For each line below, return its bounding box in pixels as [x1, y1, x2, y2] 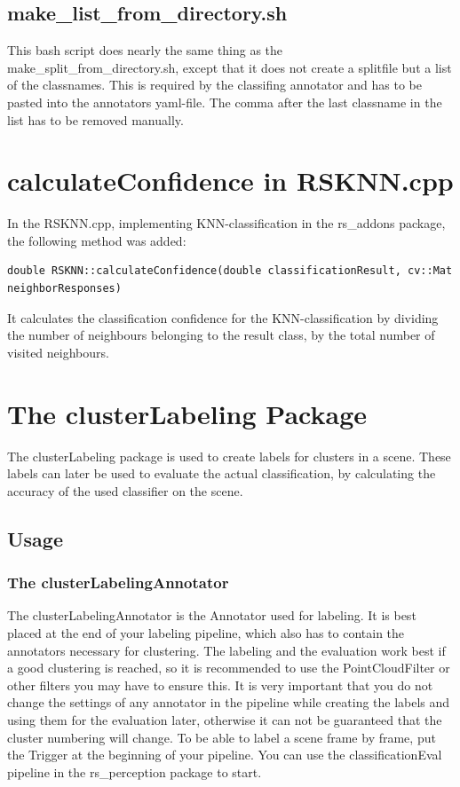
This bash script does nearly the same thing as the [7, 41, 283, 59]
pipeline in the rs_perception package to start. [7, 762, 262, 781]
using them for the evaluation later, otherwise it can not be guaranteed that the [7, 710, 442, 728]
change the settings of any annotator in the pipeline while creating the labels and [7, 693, 450, 712]
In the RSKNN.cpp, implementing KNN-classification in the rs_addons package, [7, 214, 446, 232]
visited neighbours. [7, 342, 109, 361]
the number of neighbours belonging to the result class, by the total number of [7, 326, 435, 344]
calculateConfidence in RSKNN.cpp [7, 162, 454, 199]
